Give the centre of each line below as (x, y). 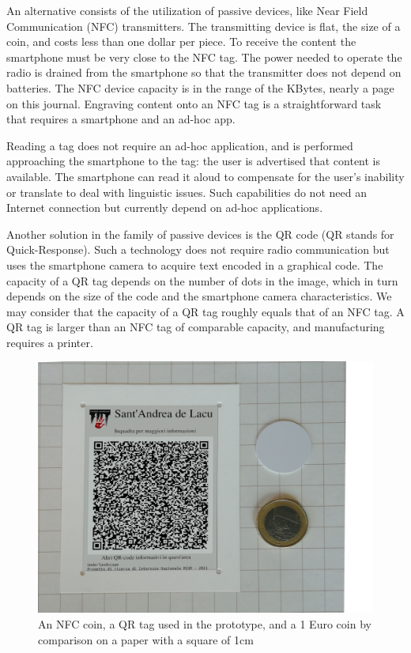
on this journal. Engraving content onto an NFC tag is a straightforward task (194, 103)
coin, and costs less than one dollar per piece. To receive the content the (181, 42)
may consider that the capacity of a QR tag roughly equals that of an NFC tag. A (205, 311)
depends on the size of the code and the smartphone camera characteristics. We (199, 296)
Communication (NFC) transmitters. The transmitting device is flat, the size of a (204, 26)
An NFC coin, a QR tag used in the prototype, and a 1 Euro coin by (205, 624)
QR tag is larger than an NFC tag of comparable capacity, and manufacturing (196, 327)
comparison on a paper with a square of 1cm (146, 639)
